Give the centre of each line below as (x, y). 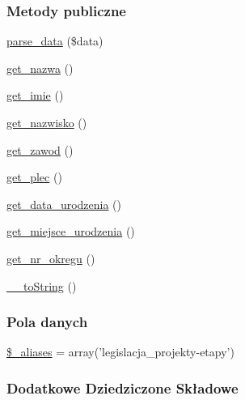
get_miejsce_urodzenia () (71, 231)
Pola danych (47, 322)
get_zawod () (40, 149)
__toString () (42, 285)
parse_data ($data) (55, 41)
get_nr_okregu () (51, 258)
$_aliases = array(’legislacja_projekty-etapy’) (120, 352)
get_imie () (35, 95)
